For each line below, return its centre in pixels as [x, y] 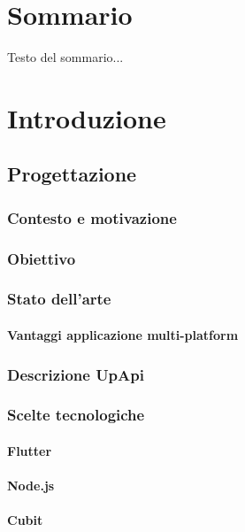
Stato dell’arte [59, 299]
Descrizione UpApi [76, 374]
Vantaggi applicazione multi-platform [123, 335]
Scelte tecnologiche [76, 415]
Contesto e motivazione [92, 217]
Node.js [31, 486]
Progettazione [72, 174]
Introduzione [87, 117]
